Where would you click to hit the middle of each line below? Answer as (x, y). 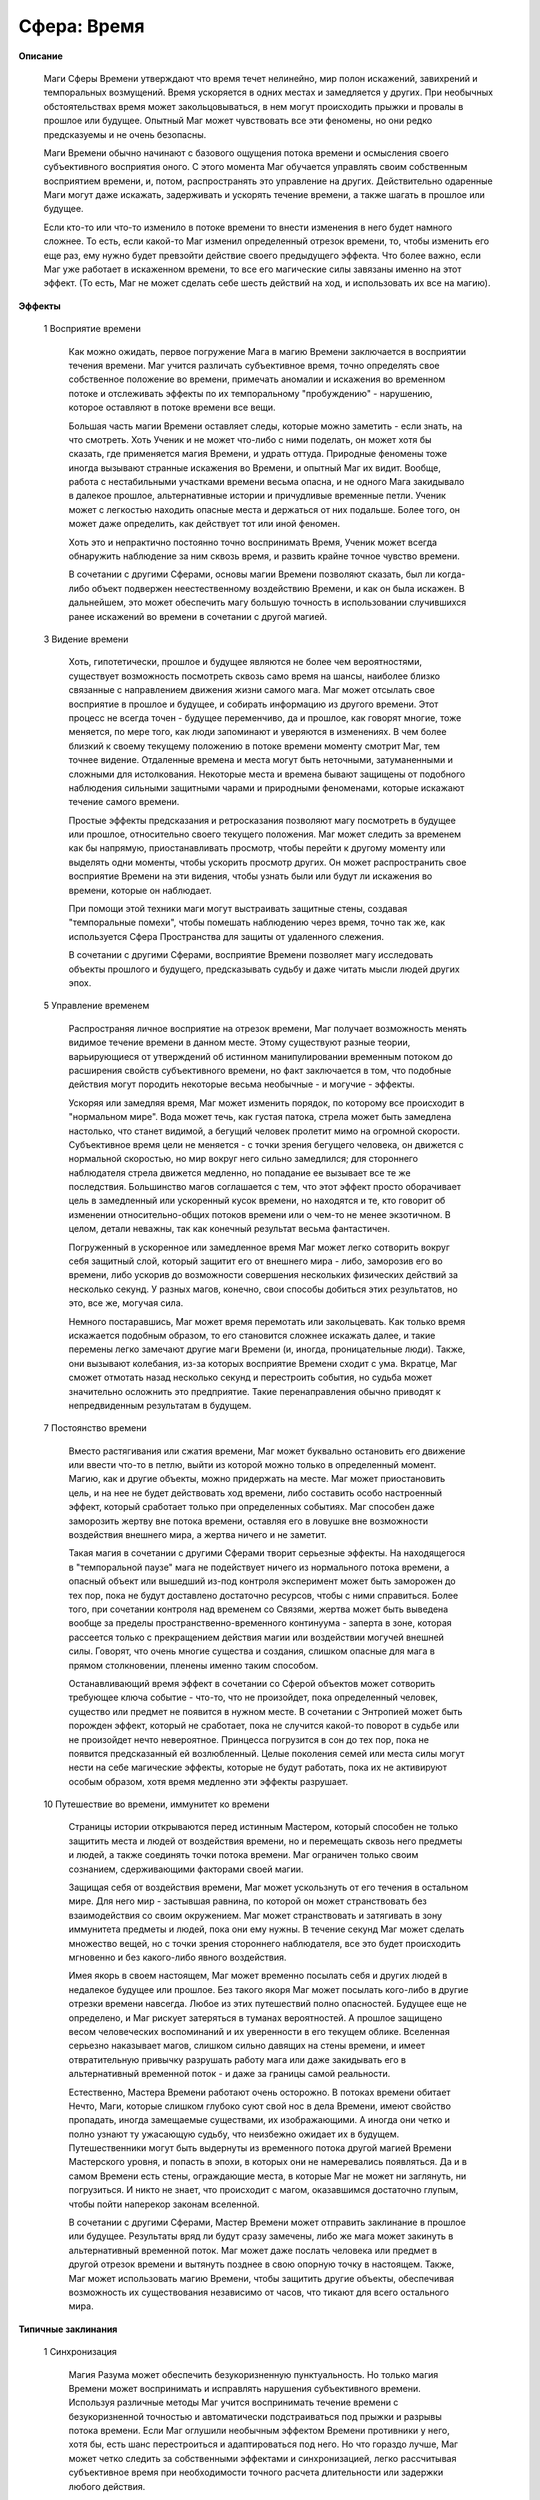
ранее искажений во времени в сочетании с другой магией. (198, 616)
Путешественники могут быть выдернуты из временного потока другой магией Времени (260, 2148)
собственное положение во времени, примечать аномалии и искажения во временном (257, 379)
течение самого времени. (124, 802)
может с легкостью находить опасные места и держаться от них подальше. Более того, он (264, 509)
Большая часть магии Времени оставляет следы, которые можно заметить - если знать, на (265, 426)
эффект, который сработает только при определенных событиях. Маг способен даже (251, 1507)
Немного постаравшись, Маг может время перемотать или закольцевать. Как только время (267, 1321)
